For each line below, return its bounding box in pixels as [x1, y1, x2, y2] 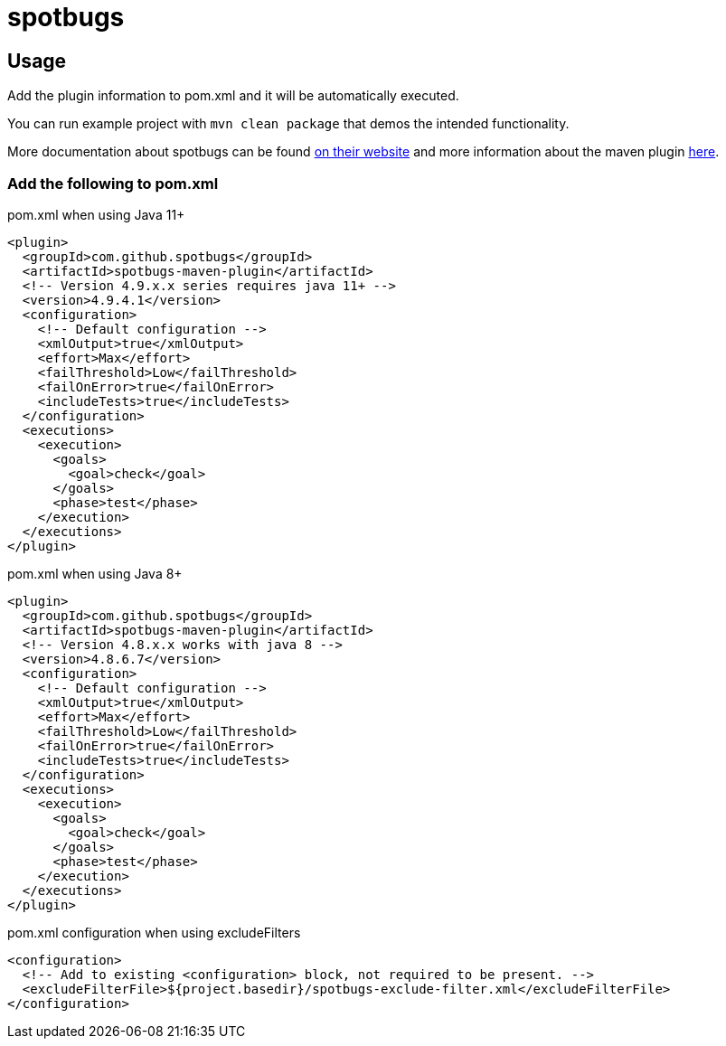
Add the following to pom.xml [7, 174, 219, 193]
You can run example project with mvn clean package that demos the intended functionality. [7, 116, 570, 132]
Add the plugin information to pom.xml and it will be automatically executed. [7, 88, 459, 104]
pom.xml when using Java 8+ [7, 565, 183, 581]
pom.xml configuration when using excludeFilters [7, 924, 301, 940]
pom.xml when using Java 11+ [7, 206, 185, 222]
